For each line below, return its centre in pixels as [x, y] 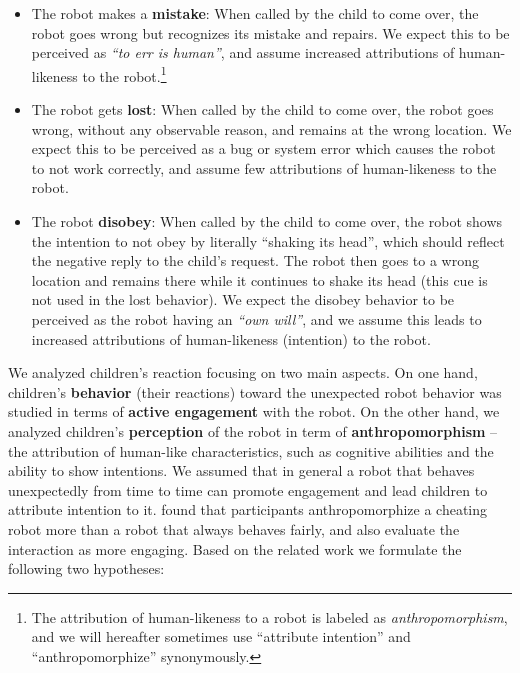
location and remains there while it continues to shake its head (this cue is [259, 279]
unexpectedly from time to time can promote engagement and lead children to [248, 489]
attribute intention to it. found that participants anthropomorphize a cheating [248, 509]
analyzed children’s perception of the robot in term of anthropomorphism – [253, 430]
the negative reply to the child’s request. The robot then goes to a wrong [255, 260]
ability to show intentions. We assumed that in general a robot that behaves [241, 470]
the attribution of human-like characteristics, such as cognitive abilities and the [251, 450]
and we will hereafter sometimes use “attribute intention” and [221, 636]
